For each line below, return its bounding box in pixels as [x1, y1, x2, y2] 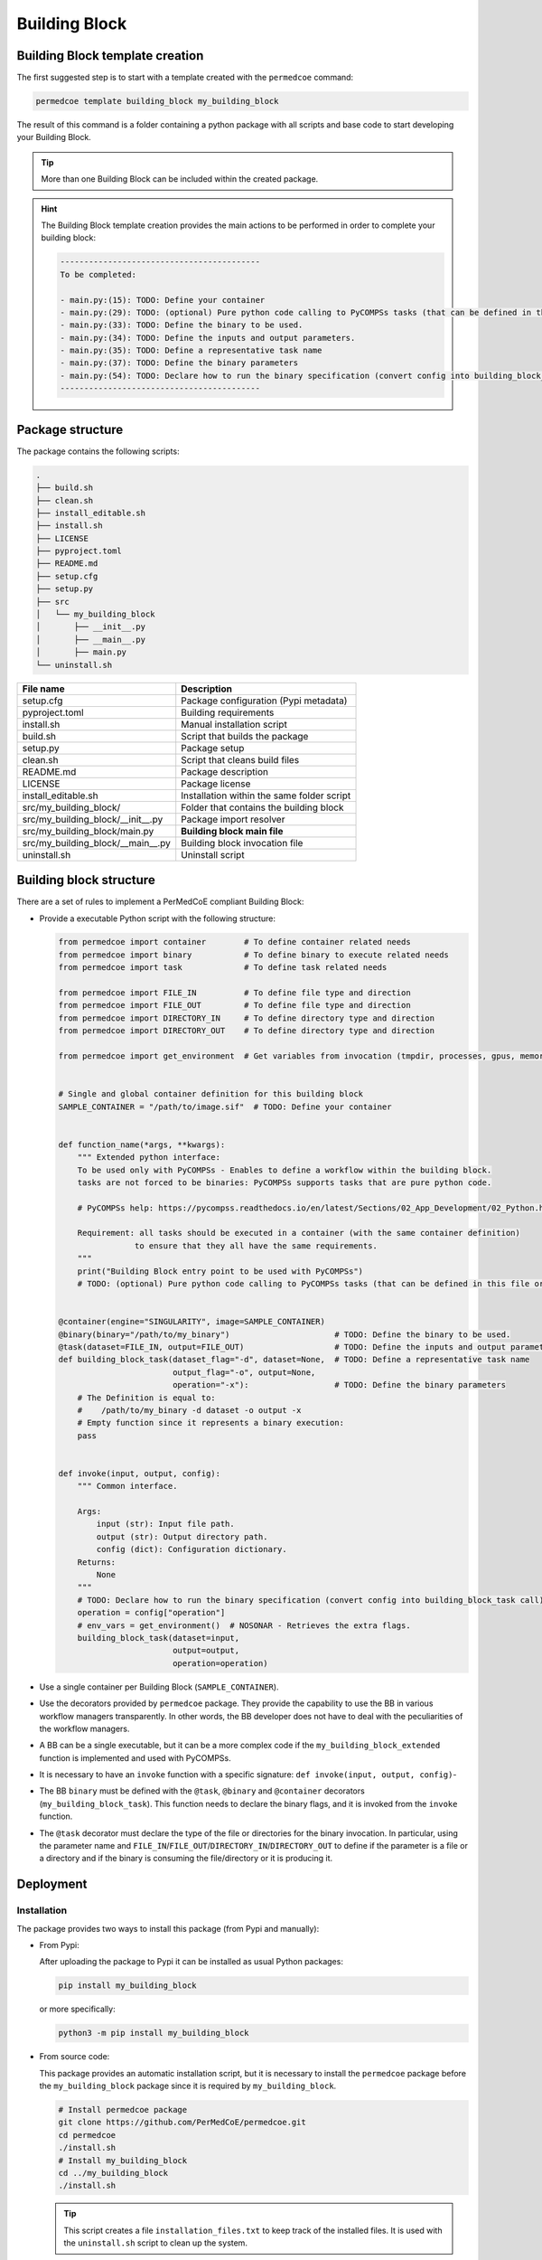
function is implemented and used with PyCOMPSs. [39, 1752, 231, 1763]
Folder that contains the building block [181, 801, 344, 814]
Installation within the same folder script [181, 789, 351, 802]
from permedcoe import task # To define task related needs [58, 963, 388, 973]
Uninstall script [181, 848, 245, 861]
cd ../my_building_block [58, 2168, 169, 2179]
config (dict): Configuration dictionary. [96, 1544, 288, 1555]
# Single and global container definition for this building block [58, 1089, 364, 1099]
